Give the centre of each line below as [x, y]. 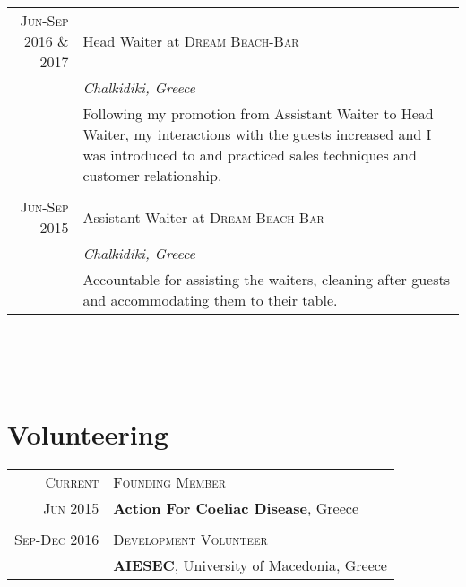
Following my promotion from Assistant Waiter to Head [258, 113]
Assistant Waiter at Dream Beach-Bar [203, 217]
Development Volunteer [190, 539]
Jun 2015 [71, 507]
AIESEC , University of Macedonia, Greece [250, 565]
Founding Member [169, 481]
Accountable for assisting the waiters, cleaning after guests [266, 279]
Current [72, 481]
